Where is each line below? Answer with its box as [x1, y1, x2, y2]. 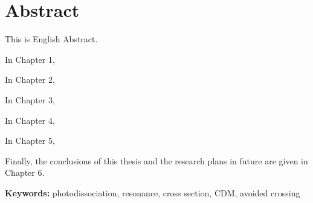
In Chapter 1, [5, 53, 55, 65]
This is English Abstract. [5, 33, 98, 45]
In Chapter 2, [5, 73, 55, 86]
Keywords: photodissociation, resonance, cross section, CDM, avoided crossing [5, 186, 300, 199]
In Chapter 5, [5, 134, 55, 147]
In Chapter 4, [5, 114, 55, 126]
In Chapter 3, [5, 93, 55, 106]
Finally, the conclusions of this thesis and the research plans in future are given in [5, 154, 308, 167]
